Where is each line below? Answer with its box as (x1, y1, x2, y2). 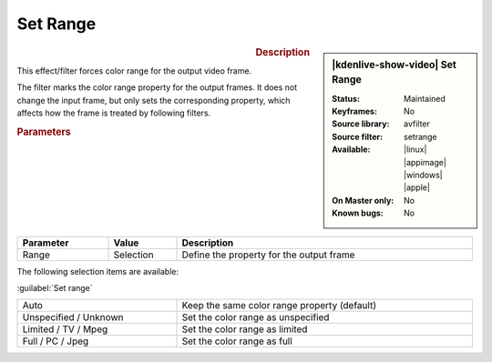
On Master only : (332, 195, 395, 206)
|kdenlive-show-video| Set (332, 58, 457, 71)
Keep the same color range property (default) (181, 299, 377, 312)
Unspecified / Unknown (22, 311, 124, 324)
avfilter (404, 118, 430, 129)
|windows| (404, 169, 443, 181)
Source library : (332, 118, 390, 129)
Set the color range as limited (181, 323, 308, 336)
